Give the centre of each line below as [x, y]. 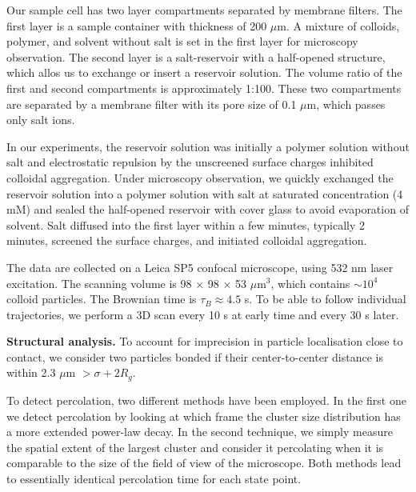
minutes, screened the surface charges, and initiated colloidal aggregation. [187, 240]
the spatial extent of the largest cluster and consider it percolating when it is [195, 447]
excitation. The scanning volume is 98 [99, 283]
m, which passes [346, 104]
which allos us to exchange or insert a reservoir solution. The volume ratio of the [204, 72]
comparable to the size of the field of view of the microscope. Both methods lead [204, 463]
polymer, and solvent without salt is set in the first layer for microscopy [182, 41]
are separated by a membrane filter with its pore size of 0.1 [152, 104]
